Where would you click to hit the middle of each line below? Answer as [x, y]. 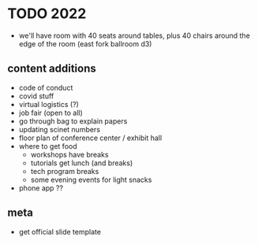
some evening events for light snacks [91, 179]
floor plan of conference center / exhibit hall [90, 138]
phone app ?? [41, 188]
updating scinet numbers [59, 129]
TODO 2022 [47, 14]
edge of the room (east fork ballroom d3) [85, 43]
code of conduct [46, 87]
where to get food [48, 146]
